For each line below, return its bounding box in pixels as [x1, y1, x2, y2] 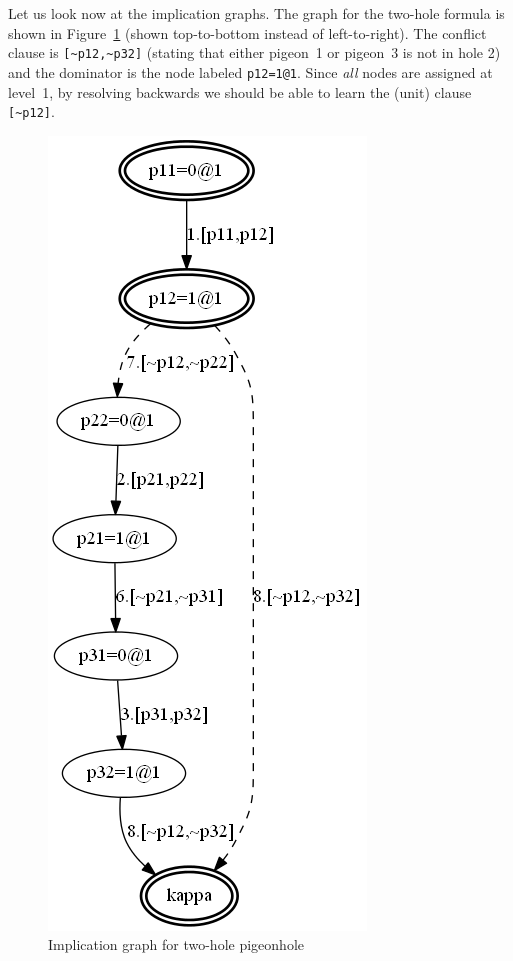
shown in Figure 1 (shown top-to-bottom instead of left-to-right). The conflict [8, 22, 487, 43]
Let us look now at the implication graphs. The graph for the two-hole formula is [8, 3, 505, 23]
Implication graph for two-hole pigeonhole [48, 934, 304, 955]
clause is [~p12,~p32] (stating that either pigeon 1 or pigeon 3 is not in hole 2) [8, 42, 501, 63]
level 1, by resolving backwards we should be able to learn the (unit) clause [8, 81, 472, 102]
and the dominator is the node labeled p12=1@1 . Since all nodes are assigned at [8, 61, 493, 82]
